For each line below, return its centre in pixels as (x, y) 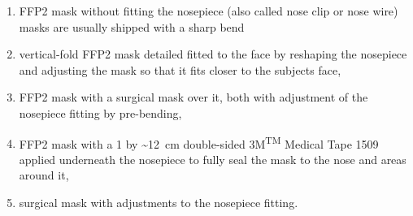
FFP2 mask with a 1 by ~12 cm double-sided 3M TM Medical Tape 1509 (199, 142)
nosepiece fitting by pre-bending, (100, 112)
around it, (44, 175)
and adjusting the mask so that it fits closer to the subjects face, (180, 69)
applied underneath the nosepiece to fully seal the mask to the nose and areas (213, 159)
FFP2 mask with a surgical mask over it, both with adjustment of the (193, 97)
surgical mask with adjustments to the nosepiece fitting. (159, 202)
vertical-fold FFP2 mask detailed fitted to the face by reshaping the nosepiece (213, 54)
